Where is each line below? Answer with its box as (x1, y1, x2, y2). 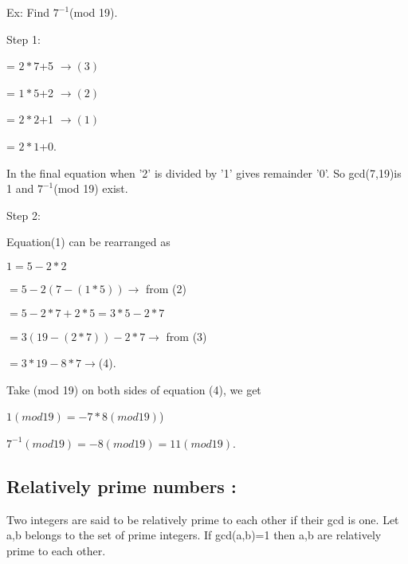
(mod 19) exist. (53, 180, 128, 197)
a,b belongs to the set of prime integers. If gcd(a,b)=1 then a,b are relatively (6, 527, 382, 543)
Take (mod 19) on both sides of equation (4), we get (6, 381, 261, 398)
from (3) (166, 327, 207, 344)
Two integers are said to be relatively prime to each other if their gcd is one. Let (6, 511, 399, 527)
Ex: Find (6, 4, 50, 20)
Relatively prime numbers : (6, 473, 237, 498)
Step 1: (6, 30, 41, 47)
